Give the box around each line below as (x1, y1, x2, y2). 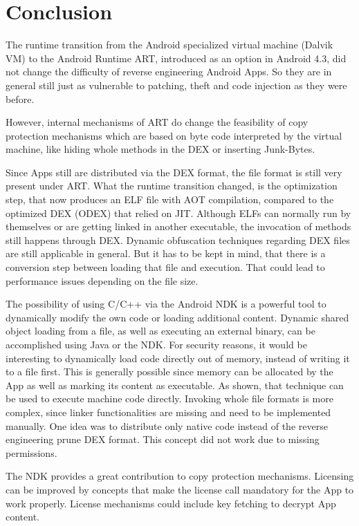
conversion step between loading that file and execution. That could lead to (6, 260, 325, 274)
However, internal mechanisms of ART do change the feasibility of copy (6, 115, 309, 129)
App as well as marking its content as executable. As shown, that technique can (6, 377, 344, 392)
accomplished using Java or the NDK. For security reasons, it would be (6, 337, 307, 351)
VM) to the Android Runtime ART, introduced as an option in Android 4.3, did (6, 50, 347, 65)
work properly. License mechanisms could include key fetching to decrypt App (6, 496, 336, 510)
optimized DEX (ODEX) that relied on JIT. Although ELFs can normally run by (6, 205, 351, 220)
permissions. (6, 445, 57, 460)
